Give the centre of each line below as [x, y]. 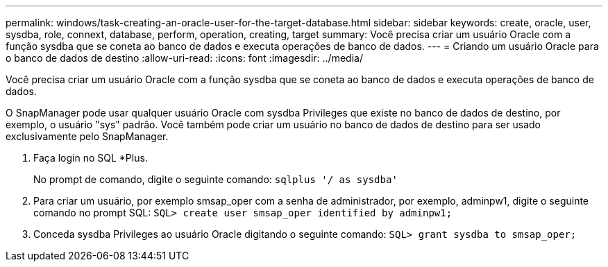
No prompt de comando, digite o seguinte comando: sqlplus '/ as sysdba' [216, 179]
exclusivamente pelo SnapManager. [87, 136]
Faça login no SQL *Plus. [91, 158]
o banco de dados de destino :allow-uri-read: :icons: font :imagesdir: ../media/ [184, 58]
